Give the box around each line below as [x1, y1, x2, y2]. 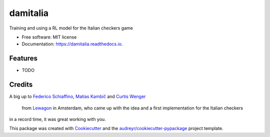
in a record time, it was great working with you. [9, 116, 106, 122]
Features [9, 54, 37, 62]
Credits [9, 80, 33, 89]
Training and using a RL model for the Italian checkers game [9, 25, 133, 31]
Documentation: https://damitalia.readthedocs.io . [21, 41, 123, 47]
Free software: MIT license [21, 34, 77, 40]
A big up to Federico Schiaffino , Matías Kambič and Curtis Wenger [9, 93, 146, 99]
